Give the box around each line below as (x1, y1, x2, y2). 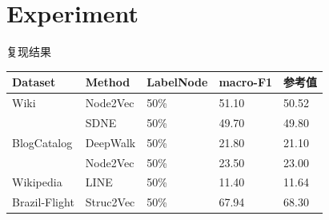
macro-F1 (219, 74, 273, 90)
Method (85, 74, 130, 90)
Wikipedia (12, 174, 62, 190)
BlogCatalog (12, 134, 73, 150)
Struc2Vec (85, 194, 135, 210)
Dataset (12, 74, 56, 90)
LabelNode (146, 74, 208, 90)
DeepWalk (85, 134, 136, 150)
